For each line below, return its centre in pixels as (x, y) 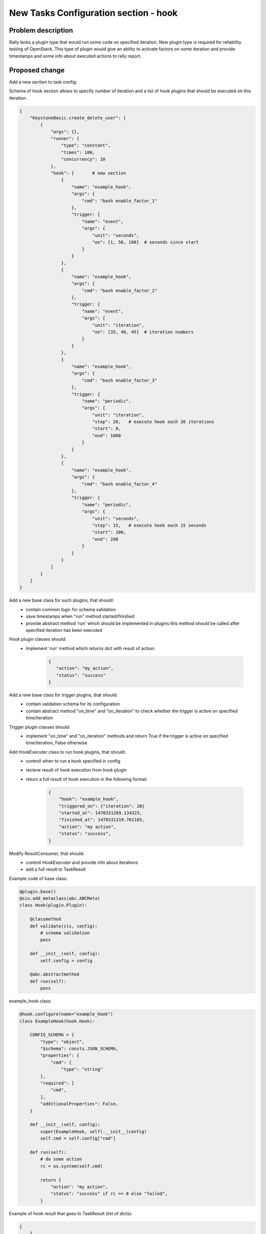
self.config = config (66, 961)
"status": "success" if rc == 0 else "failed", (109, 1194)
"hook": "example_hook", (89, 799)
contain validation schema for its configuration (73, 704)
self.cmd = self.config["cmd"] (78, 1138)
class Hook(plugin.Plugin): (53, 905)
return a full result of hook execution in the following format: (87, 779)
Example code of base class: (38, 878)
